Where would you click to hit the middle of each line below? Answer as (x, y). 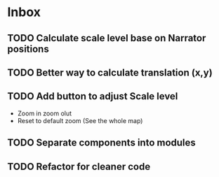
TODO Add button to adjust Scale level (93, 96)
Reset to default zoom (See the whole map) (80, 120)
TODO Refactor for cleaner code (79, 166)
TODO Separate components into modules (102, 143)
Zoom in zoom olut (45, 113)
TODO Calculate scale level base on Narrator (107, 38)
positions (28, 49)
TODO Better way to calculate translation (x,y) (110, 72)
